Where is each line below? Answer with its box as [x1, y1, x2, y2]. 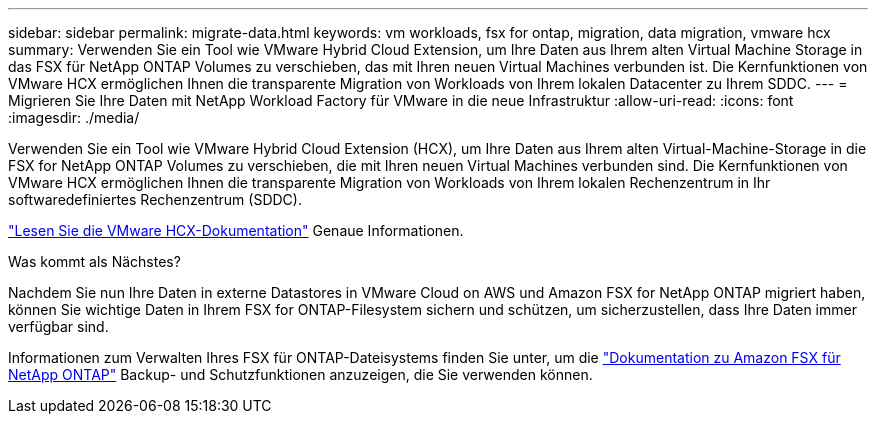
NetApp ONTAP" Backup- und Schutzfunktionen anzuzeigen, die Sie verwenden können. [8, 366, 593, 383]
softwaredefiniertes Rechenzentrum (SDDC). [8, 191, 302, 208]
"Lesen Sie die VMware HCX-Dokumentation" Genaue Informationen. [8, 222, 464, 239]
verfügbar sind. [8, 318, 109, 335]
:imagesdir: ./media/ [8, 109, 140, 126]
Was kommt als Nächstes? [8, 253, 181, 270]
